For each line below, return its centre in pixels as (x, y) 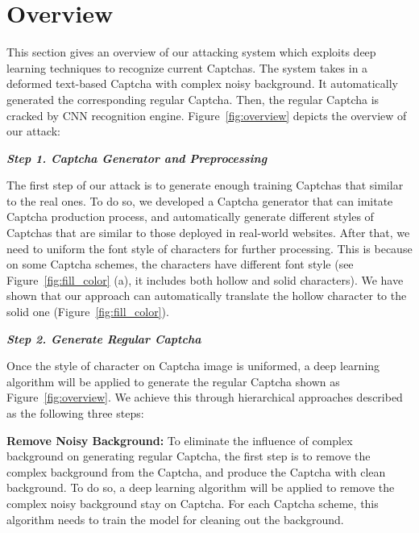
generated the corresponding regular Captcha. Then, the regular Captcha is (193, 99)
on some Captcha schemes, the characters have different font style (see (180, 264)
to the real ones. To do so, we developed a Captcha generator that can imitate (200, 200)
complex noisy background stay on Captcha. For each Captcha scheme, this (193, 503)
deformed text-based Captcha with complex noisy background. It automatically (202, 83)
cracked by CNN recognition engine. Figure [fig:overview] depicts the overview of (207, 115)
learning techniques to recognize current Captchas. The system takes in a (187, 67)
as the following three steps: (75, 413)
